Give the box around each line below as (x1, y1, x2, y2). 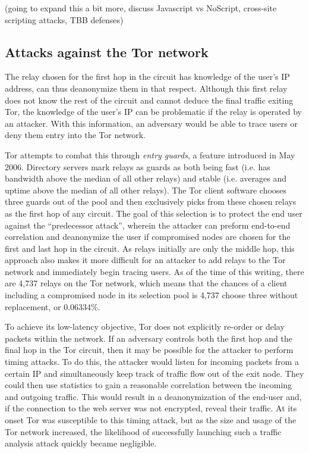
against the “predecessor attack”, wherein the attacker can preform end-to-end (5, 218, 291, 231)
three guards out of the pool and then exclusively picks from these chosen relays (5, 195, 297, 208)
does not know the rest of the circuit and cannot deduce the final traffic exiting (5, 93, 294, 106)
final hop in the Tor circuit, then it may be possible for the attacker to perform (5, 343, 294, 356)
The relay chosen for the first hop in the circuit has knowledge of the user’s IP (5, 70, 290, 83)
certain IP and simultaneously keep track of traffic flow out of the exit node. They (5, 367, 304, 379)
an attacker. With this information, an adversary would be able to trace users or (5, 117, 298, 129)
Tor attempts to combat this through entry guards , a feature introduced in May (5, 148, 295, 161)
